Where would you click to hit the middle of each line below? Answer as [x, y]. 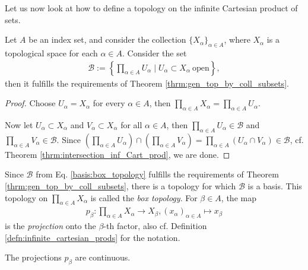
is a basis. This [275, 185]
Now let [19, 125]
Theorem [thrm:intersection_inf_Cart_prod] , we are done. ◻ [118, 154]
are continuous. [103, 257]
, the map [239, 197]
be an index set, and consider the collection [107, 39]
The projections [33, 257]
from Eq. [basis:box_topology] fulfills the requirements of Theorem [157, 174]
